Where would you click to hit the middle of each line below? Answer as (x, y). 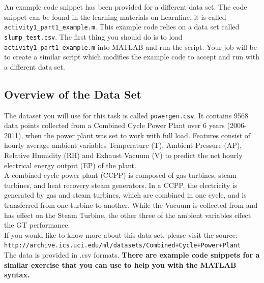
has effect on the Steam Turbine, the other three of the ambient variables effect (128, 215)
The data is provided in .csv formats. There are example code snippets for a (132, 254)
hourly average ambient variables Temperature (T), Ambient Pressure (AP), (123, 145)
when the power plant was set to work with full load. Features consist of (138, 135)
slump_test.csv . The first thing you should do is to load (93, 36)
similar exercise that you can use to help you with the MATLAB (120, 264)
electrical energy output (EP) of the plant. (70, 165)
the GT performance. (37, 225)
